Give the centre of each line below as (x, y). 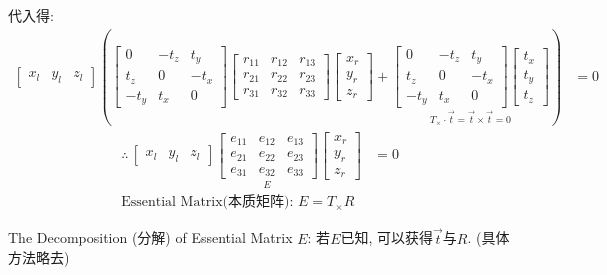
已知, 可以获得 (387, 237)
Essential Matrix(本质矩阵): (207, 202)
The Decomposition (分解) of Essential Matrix (150, 237)
